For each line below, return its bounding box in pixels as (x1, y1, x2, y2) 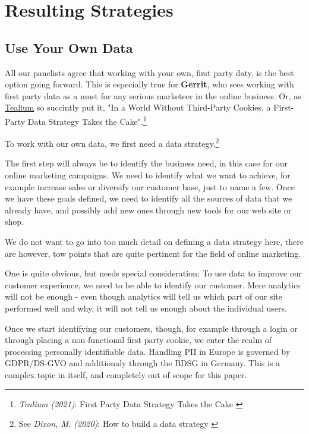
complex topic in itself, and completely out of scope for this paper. (5, 368, 247, 380)
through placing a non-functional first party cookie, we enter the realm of (5, 334, 272, 346)
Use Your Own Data (5, 38, 133, 56)
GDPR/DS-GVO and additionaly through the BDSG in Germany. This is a (5, 357, 280, 369)
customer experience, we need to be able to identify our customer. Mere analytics (5, 278, 301, 291)
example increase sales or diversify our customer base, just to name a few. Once (5, 180, 295, 193)
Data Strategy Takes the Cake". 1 (27, 113, 147, 127)
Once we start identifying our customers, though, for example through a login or (5, 322, 298, 334)
